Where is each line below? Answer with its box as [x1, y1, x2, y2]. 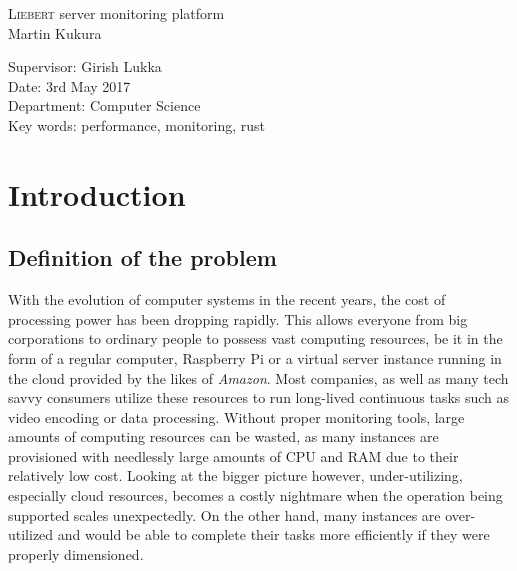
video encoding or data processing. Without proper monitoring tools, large [8, 406, 465, 427]
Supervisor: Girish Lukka [8, 56, 162, 77]
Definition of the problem [8, 242, 277, 273]
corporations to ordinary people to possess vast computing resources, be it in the [8, 328, 503, 349]
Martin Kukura [8, 22, 102, 43]
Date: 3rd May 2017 [8, 75, 131, 96]
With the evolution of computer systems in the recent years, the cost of [8, 289, 446, 310]
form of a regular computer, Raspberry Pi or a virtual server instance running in [8, 347, 502, 368]
